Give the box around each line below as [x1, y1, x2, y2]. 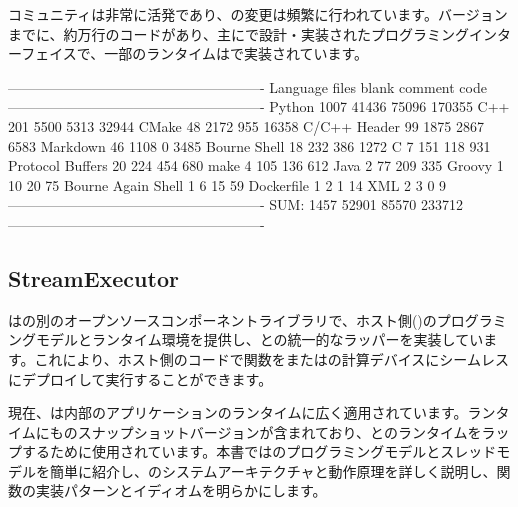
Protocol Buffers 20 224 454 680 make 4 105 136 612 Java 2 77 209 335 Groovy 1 [8, 155, 504, 176]
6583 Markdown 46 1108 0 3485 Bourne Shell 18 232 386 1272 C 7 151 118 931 [8, 135, 491, 156]
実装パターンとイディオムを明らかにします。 [35, 480, 327, 501]
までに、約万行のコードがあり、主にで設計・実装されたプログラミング [8, 23, 470, 44]
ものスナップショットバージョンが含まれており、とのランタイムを [49, 421, 482, 442]
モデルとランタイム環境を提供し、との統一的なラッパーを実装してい [35, 329, 484, 350]
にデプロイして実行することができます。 [8, 368, 273, 389]
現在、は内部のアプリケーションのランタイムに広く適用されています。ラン [8, 402, 496, 423]
